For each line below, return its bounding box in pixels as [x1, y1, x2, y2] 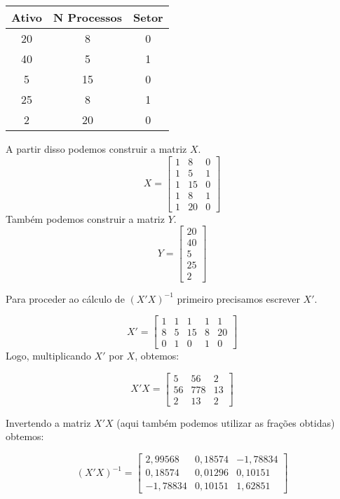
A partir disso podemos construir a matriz [6, 142, 187, 156]
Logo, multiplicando [6, 348, 91, 363]
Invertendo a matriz [6, 415, 91, 430]
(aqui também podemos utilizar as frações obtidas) [116, 415, 335, 430]
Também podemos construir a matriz [6, 211, 165, 226]
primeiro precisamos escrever [177, 291, 300, 306]
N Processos [53, 9, 123, 25]
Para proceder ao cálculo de [6, 291, 125, 306]
